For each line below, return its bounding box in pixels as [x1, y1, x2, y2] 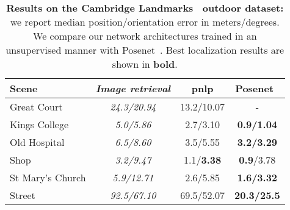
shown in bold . [112, 57, 178, 71]
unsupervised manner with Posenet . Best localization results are [5, 43, 285, 57]
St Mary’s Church [10, 170, 86, 184]
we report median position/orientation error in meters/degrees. [10, 15, 280, 29]
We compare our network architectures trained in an [33, 29, 257, 43]
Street [10, 188, 35, 202]
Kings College [10, 117, 69, 131]
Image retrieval [95, 81, 171, 95]
